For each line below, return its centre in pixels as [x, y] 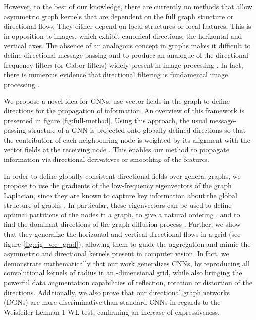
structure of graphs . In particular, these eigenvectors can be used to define [118, 205]
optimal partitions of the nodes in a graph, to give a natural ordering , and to [122, 214]
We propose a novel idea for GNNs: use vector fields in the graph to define [117, 101]
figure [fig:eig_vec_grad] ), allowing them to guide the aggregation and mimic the [127, 243]
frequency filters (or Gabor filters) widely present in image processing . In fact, [124, 65]
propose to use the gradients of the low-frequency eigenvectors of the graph [118, 186]
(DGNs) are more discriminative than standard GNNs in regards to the [112, 302]
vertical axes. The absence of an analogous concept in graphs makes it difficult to [127, 45]
